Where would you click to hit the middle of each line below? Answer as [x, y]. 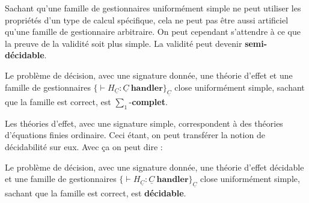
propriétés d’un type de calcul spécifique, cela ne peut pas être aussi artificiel [147, 20]
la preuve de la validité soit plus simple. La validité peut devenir [124, 43]
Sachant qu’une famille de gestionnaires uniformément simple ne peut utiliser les [153, 8]
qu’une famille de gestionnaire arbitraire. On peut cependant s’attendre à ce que [153, 32]
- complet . [148, 101]
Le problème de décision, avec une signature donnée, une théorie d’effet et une [149, 75]
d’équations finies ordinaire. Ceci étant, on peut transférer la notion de [135, 135]
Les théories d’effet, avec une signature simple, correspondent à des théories [144, 123]
